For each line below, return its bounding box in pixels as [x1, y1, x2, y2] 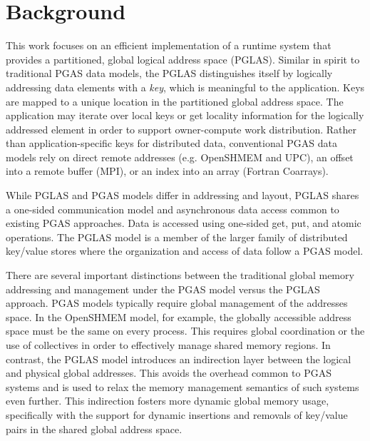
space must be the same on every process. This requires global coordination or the [6, 323, 365, 338]
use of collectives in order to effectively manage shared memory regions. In [6, 338, 331, 352]
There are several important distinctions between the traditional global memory [6, 268, 354, 283]
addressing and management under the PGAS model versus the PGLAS [6, 281, 320, 296]
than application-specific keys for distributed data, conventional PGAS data [6, 136, 337, 151]
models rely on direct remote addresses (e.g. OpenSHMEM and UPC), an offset [6, 149, 354, 164]
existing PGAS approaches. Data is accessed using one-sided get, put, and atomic [6, 216, 361, 230]
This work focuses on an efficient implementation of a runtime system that [6, 38, 332, 53]
